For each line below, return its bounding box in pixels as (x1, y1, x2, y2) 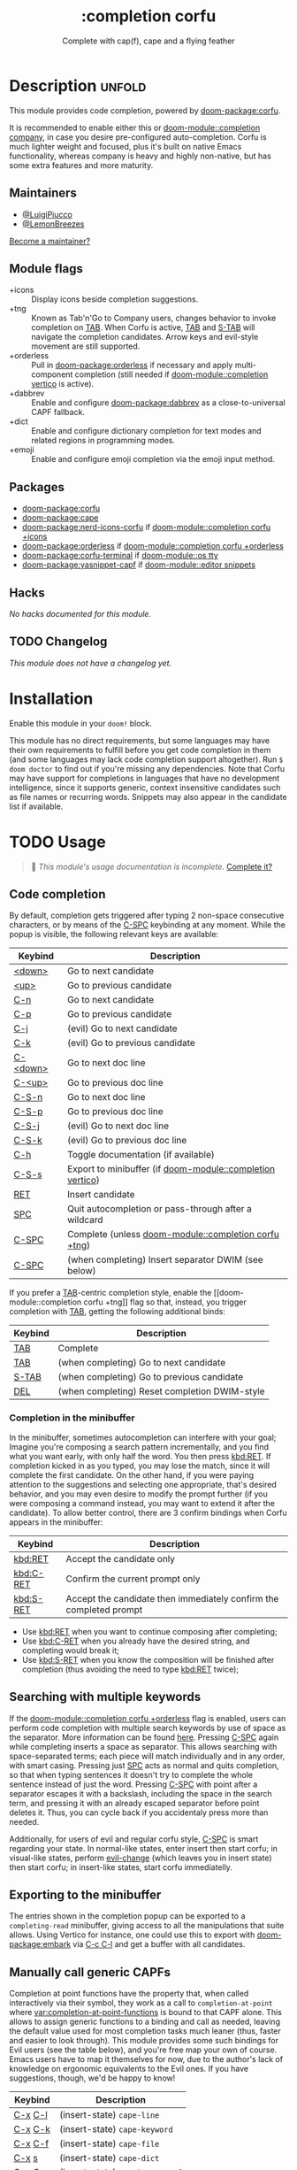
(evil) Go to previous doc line (67, 1135, 187, 1147)
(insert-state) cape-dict (58, 2152, 160, 2165)
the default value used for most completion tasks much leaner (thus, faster (9, 2026, 281, 2036)
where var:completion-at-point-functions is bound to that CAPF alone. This (9, 2007, 283, 2018)
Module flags (9, 261, 84, 276)
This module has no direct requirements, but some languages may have (9, 735, 270, 745)
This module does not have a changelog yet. (9, 658, 172, 668)
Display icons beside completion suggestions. (31, 294, 199, 304)
